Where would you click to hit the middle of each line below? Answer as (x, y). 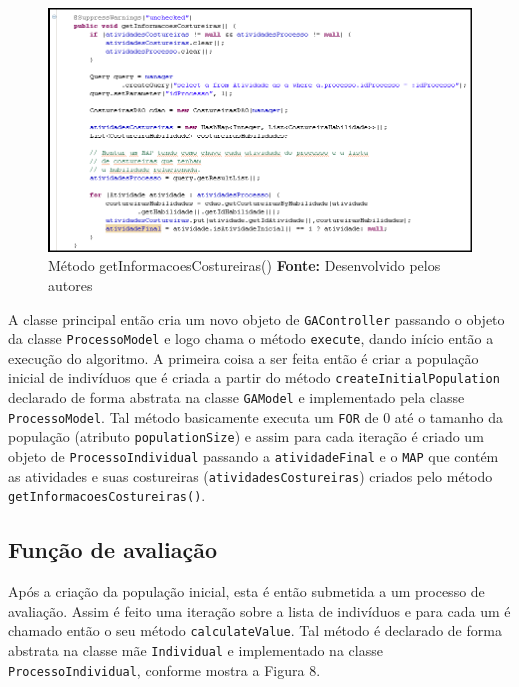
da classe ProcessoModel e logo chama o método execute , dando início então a (251, 338)
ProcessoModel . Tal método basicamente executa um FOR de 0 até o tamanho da (255, 416)
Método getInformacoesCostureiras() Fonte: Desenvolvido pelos (244, 265)
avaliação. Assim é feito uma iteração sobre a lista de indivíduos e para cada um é (259, 610)
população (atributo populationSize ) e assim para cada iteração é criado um (246, 436)
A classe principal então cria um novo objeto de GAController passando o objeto (256, 318)
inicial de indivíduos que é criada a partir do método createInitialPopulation (254, 377)
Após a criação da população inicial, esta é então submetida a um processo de (246, 591)
